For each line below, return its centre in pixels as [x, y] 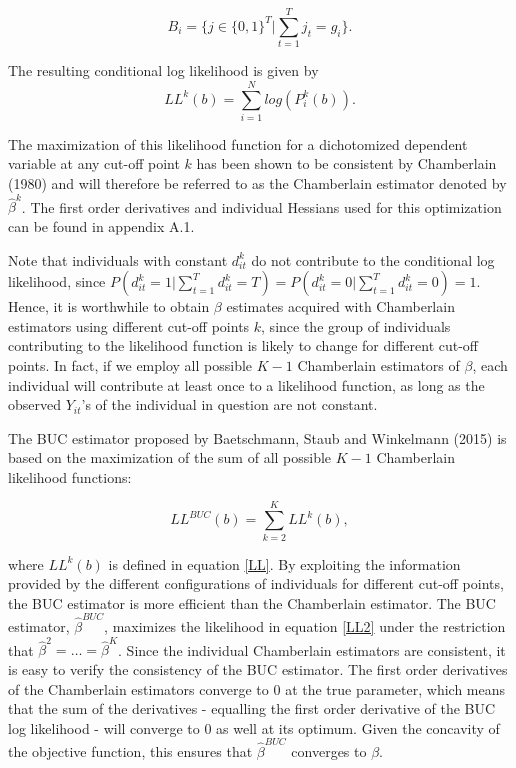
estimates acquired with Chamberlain [340, 306]
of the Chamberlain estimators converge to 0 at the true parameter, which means [257, 688]
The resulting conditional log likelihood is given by [163, 70]
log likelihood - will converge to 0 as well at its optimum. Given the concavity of [254, 727]
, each [490, 364]
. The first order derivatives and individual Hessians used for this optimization [261, 206]
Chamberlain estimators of [378, 364]
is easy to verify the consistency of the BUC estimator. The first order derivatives [258, 669]
